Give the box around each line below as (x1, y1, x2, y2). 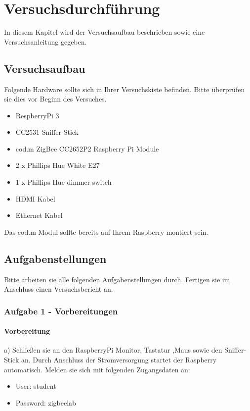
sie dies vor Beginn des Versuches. (4, 94, 107, 104)
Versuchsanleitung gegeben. (4, 36, 87, 47)
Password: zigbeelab (15, 397, 76, 408)
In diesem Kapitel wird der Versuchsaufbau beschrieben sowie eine (4, 27, 205, 37)
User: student (15, 381, 56, 391)
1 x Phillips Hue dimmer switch (15, 177, 112, 187)
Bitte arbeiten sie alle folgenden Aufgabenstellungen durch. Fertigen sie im (4, 274, 230, 284)
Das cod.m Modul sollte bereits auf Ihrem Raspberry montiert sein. (4, 226, 208, 237)
